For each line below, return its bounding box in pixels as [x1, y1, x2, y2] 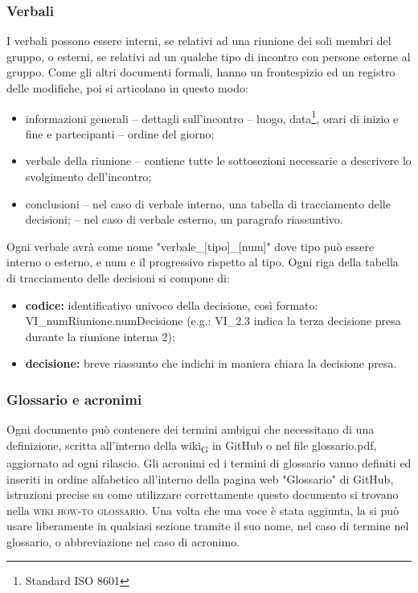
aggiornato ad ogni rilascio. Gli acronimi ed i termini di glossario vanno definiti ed [6, 454, 412, 471]
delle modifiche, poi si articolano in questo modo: [6, 80, 248, 96]
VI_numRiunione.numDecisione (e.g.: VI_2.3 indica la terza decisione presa [25, 312, 401, 329]
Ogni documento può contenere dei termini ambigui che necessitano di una [6, 421, 375, 438]
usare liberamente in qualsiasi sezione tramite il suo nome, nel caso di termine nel [6, 517, 409, 534]
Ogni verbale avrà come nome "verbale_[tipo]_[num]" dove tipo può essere [6, 237, 375, 254]
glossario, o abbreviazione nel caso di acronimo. [6, 533, 240, 550]
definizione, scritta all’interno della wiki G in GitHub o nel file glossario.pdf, [6, 436, 377, 455]
